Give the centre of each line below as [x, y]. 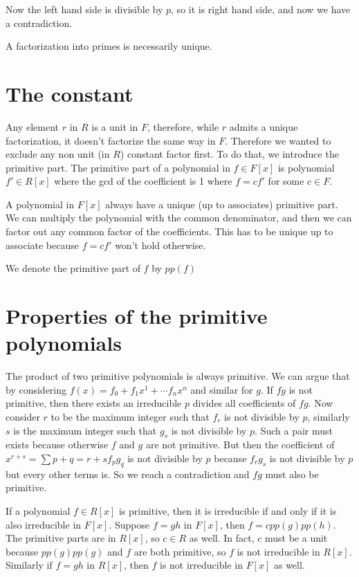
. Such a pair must [294, 430]
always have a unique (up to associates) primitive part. [222, 204]
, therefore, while [183, 126]
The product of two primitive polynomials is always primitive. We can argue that [178, 376]
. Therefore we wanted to [278, 140]
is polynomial [306, 167]
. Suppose [129, 524]
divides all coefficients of [244, 403]
